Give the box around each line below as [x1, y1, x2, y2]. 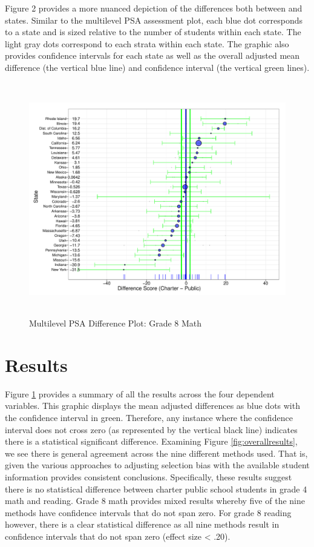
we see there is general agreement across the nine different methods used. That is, [5, 446, 308, 459]
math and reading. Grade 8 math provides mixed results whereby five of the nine [5, 494, 305, 507]
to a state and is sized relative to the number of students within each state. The [5, 25, 301, 38]
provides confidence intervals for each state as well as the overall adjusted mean [5, 49, 300, 62]
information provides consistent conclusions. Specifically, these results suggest [5, 471, 292, 483]
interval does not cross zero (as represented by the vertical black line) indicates [5, 423, 298, 436]
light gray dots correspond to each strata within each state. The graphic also [5, 37, 289, 50]
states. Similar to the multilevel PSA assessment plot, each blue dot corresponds [5, 13, 303, 26]
